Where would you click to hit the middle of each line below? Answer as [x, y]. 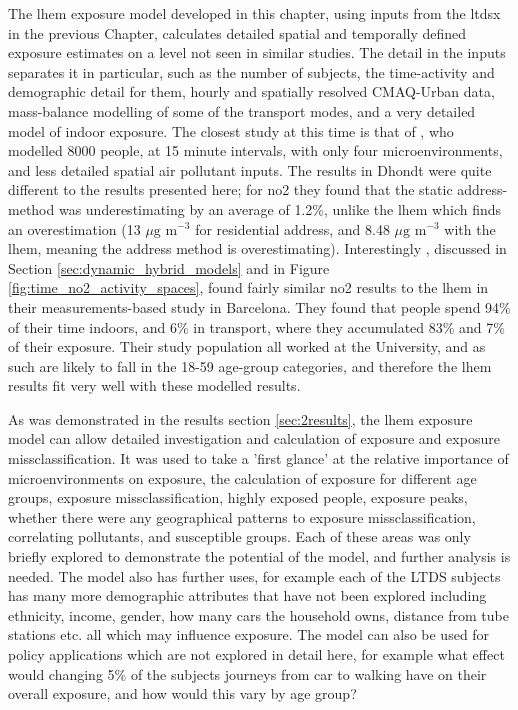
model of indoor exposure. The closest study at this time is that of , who [231, 130]
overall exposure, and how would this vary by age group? [182, 693]
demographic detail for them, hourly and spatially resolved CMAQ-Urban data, [251, 91]
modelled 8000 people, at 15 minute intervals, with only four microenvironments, [255, 150]
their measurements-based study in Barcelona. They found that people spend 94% [259, 306]
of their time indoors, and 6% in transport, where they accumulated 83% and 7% [256, 326]
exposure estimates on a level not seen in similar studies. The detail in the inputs [257, 52]
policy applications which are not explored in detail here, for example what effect [256, 654]
